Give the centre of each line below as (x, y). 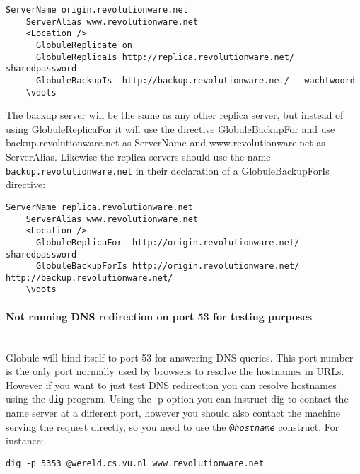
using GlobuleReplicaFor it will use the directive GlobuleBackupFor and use (170, 128)
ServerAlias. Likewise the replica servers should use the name (138, 157)
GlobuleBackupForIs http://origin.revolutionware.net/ (168, 266)
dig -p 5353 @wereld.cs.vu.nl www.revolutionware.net (135, 463)
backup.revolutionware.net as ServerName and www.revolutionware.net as (166, 143)
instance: (25, 440)
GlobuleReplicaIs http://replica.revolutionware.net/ (165, 57)
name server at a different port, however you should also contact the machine (173, 412)
